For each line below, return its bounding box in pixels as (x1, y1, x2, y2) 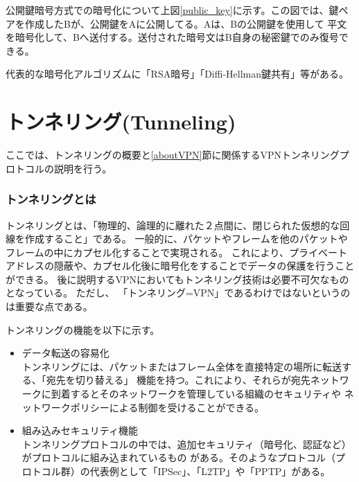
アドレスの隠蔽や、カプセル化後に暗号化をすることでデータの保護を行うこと (6, 258, 355, 273)
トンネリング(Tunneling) (6, 107, 236, 136)
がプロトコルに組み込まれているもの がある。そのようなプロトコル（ (21, 450, 336, 465)
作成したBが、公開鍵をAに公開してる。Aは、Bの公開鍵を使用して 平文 (24, 16, 347, 30)
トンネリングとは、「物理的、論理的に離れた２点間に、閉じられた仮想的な (6, 217, 340, 232)
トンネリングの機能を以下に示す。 (6, 322, 160, 337)
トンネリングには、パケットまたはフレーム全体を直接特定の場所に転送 (21, 359, 342, 373)
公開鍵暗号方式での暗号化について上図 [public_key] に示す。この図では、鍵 (6, 3, 339, 17)
